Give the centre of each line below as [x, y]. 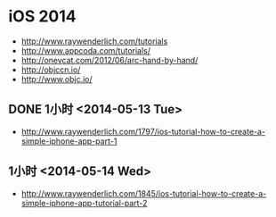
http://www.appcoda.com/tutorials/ [86, 50]
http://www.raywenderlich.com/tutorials [94, 41]
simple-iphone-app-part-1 [69, 141]
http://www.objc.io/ [57, 79]
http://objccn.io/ [51, 70]
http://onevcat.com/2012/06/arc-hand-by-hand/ [110, 60]
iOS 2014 [42, 17]
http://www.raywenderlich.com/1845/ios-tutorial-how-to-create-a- [144, 193]
